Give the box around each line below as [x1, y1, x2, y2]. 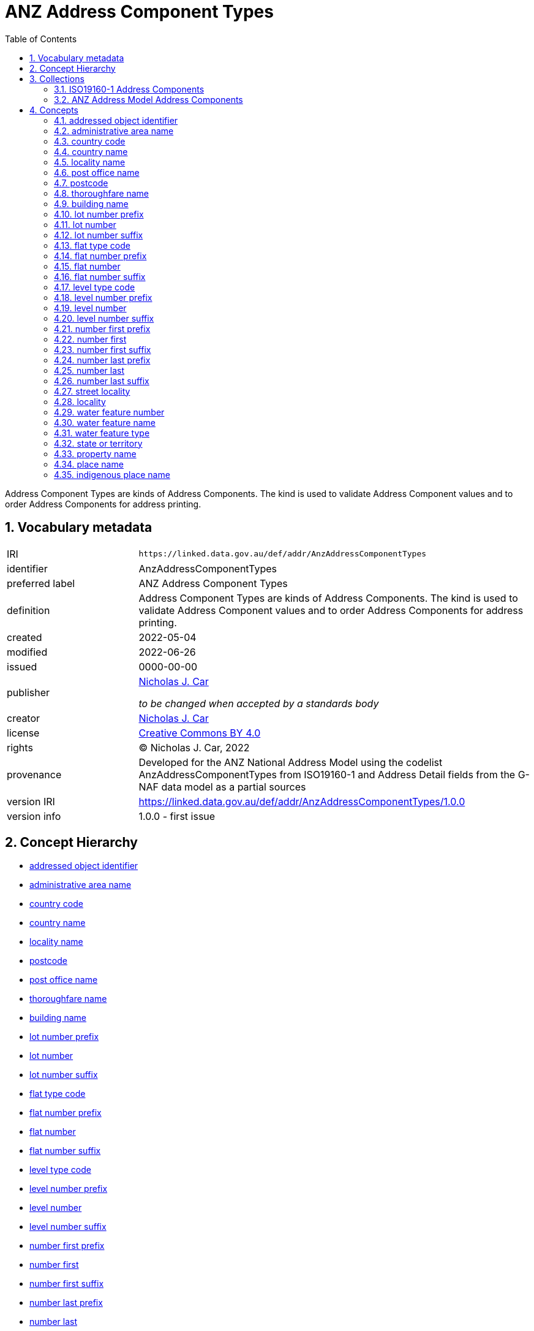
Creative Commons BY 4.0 [138, 726, 261, 739]
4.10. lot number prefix [54, 208, 144, 219]
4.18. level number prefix [54, 292, 152, 303]
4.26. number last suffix [54, 375, 149, 386]
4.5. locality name [54, 156, 126, 167]
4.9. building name [54, 198, 129, 209]
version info [7, 810, 61, 822]
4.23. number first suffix [54, 344, 151, 355]
